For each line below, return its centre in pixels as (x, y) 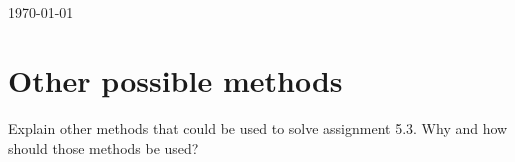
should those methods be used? (103, 147)
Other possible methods (175, 80)
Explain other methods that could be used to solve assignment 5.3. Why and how (258, 128)
